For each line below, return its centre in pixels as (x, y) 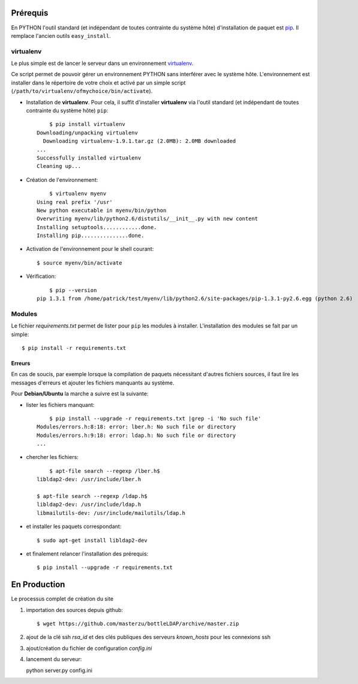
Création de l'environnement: (62, 179)
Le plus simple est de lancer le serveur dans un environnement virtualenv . (102, 64)
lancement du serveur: (54, 659)
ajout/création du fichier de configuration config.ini (89, 648)
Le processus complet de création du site (62, 599)
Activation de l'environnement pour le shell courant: (90, 249)
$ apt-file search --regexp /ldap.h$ (92, 496)
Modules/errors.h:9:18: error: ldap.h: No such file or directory (136, 435)
